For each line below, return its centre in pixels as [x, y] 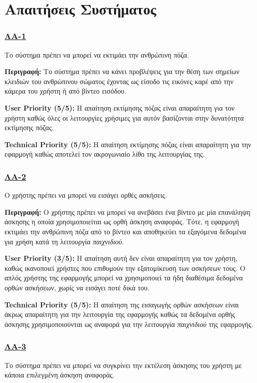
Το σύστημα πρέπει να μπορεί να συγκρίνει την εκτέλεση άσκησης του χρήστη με [123, 365]
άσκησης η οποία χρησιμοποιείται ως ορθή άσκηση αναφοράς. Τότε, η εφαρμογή [122, 222]
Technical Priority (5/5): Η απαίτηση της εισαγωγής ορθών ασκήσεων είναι [122, 304]
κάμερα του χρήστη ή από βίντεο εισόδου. [65, 91]
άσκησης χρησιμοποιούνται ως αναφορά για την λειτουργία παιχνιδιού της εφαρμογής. [129, 324]
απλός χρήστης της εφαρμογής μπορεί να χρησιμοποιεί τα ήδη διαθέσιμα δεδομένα [124, 278]
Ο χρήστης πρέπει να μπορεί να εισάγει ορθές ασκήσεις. [86, 195]
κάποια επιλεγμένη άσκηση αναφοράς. [59, 375]
